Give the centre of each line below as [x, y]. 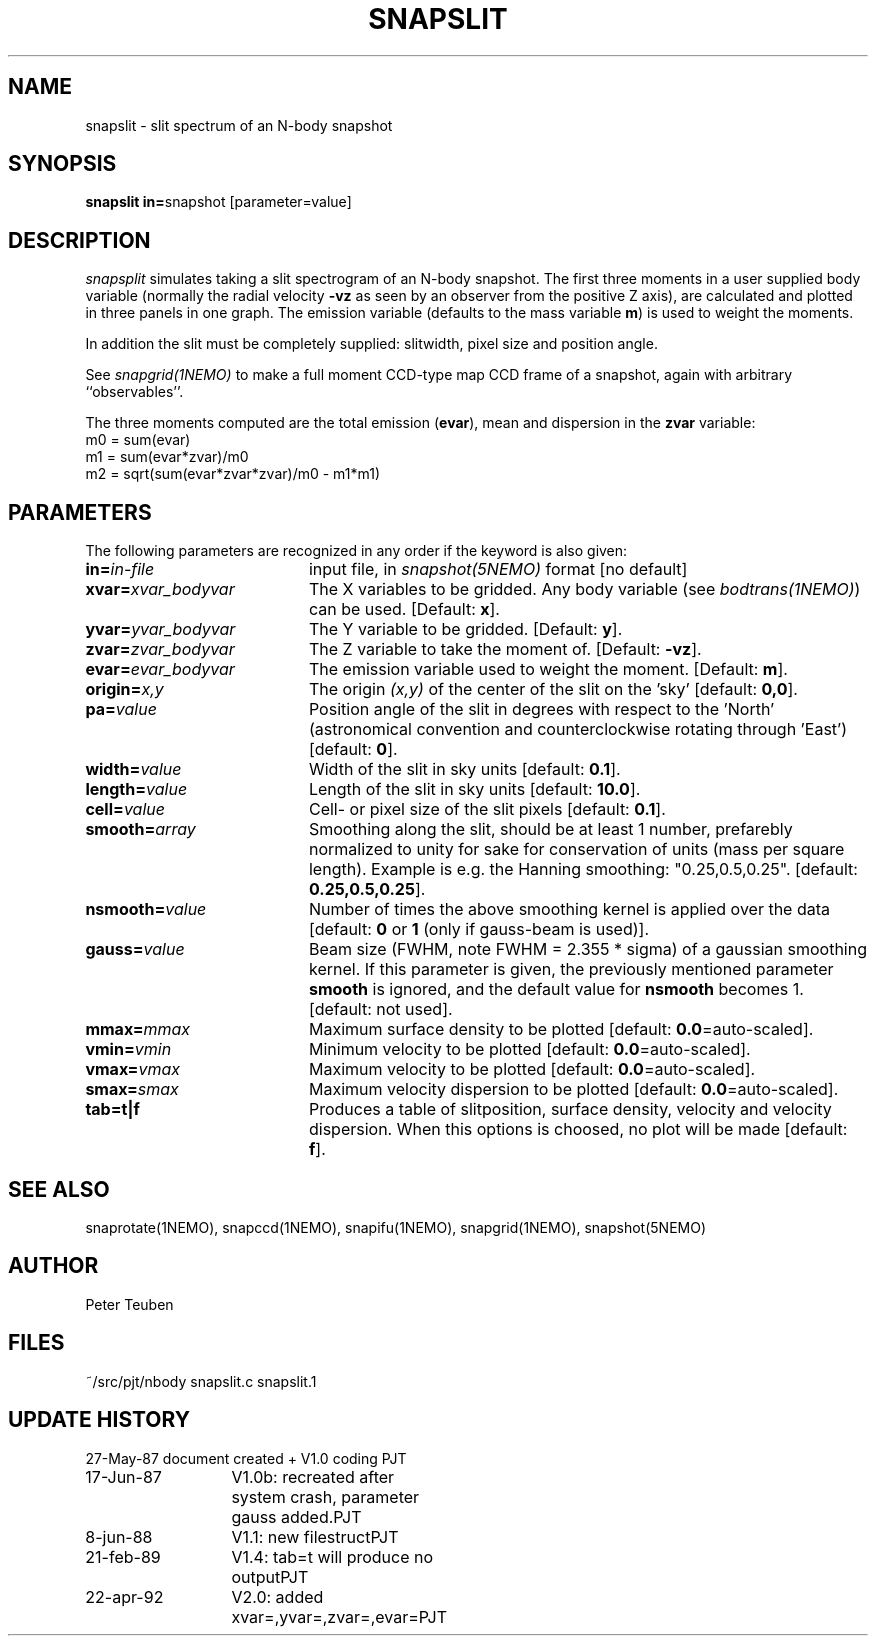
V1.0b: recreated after [313, 1476]
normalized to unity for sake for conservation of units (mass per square [576, 849]
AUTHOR [53, 1266]
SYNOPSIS [62, 164]
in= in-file [120, 569]
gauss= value [135, 949]
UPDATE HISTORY [99, 1420]
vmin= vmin [128, 1049]
